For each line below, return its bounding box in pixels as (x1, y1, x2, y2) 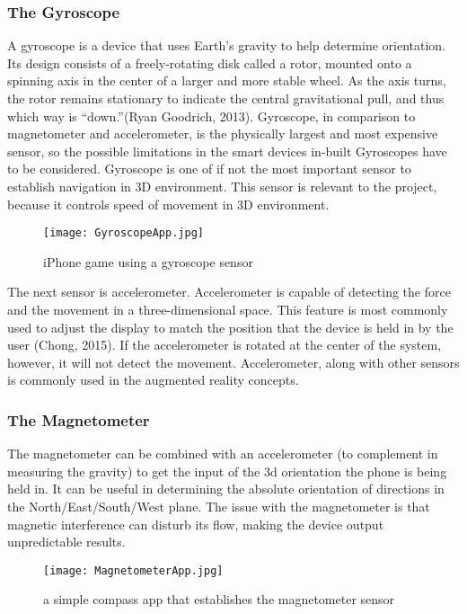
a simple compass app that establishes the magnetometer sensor (43, 590, 395, 609)
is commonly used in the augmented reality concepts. (7, 370, 299, 389)
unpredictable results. (7, 532, 126, 551)
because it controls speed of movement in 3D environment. (7, 194, 330, 213)
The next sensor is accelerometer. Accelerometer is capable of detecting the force (7, 282, 451, 301)
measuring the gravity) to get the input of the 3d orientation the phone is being (7, 461, 447, 480)
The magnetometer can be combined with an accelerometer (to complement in (7, 444, 438, 463)
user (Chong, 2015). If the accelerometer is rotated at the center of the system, (7, 335, 442, 354)
